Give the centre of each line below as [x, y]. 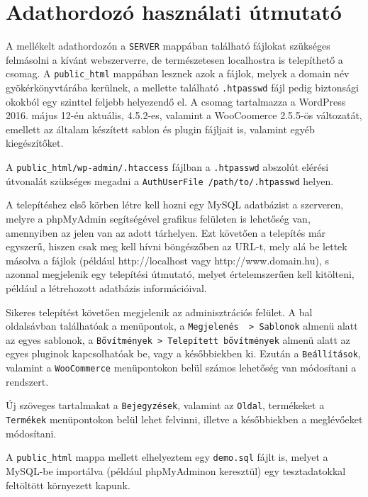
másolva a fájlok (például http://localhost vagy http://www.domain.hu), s [168, 260]
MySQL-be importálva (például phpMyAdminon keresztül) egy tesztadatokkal [176, 470]
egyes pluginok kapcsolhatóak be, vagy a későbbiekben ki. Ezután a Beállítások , [183, 353]
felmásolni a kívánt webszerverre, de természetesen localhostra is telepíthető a [174, 59]
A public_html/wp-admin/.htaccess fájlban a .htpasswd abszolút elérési [167, 167]
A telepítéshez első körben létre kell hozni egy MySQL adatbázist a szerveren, [175, 205]
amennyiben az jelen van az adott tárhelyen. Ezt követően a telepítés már [166, 232]
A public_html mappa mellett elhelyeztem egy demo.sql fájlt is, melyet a [167, 457]
